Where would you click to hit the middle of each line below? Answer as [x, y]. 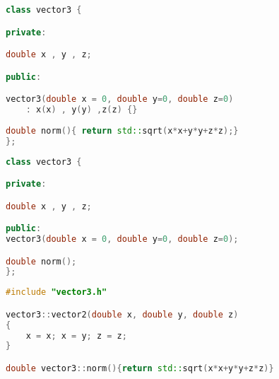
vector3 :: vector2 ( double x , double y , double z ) [122, 314]
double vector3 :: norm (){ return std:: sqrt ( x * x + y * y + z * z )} [140, 368]
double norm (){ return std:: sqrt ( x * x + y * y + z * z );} [122, 130]
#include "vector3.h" [57, 292]
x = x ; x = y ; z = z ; [76, 336]
